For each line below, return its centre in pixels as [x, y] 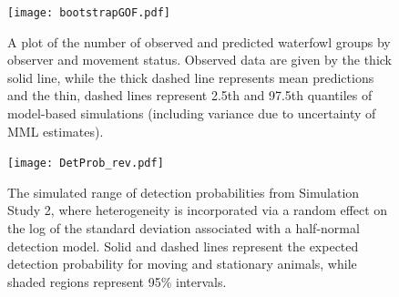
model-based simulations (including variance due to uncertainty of [192, 113]
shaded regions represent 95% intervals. [117, 281]
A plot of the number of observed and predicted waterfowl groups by [199, 41]
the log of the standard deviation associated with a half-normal [184, 228]
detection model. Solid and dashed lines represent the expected [183, 246]
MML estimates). [56, 131]
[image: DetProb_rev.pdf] [86, 164]
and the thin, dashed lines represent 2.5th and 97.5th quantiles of [190, 95]
